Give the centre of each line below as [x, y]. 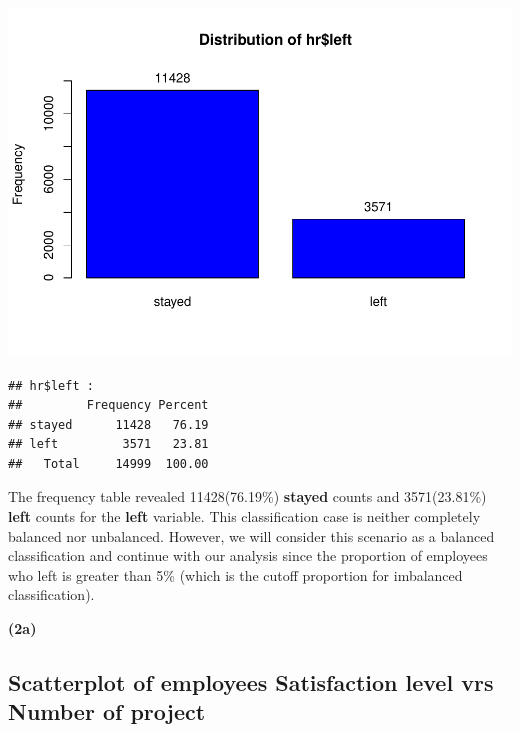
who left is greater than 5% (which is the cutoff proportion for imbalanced [235, 574]
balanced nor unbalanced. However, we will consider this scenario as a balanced [251, 535]
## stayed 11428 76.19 [108, 424]
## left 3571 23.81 [108, 444]
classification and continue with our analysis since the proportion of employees [248, 555]
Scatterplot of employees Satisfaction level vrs [251, 682]
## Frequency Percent [108, 405]
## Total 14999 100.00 [108, 463]
